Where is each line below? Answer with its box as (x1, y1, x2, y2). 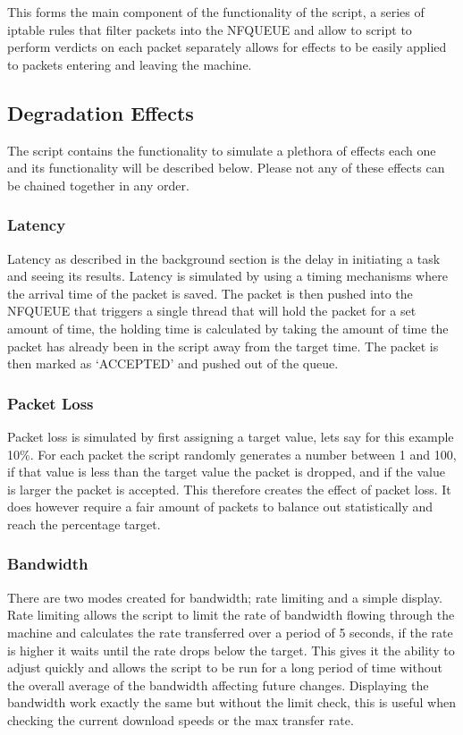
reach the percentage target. (7, 514, 161, 533)
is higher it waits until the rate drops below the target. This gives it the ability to (7, 640, 455, 659)
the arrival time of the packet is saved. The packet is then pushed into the (7, 283, 413, 302)
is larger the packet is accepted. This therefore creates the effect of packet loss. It (7, 479, 451, 498)
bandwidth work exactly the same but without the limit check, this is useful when (7, 693, 457, 712)
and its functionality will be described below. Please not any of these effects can (7, 158, 445, 177)
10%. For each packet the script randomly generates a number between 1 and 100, (7, 444, 457, 463)
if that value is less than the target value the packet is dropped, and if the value (7, 462, 445, 481)
